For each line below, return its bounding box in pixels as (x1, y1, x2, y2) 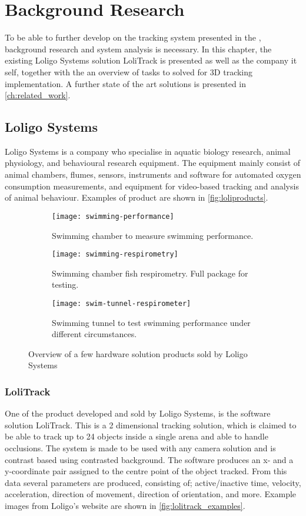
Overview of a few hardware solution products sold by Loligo (28, 347, 248, 359)
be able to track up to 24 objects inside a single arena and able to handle (5, 430, 268, 442)
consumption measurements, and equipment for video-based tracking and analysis (5, 179, 299, 192)
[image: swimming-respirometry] (52, 250, 178, 259)
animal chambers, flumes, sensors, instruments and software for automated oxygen (5, 168, 301, 181)
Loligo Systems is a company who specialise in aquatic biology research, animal (5, 145, 291, 157)
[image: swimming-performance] (52, 212, 174, 221)
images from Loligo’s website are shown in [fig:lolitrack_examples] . (5, 499, 245, 511)
